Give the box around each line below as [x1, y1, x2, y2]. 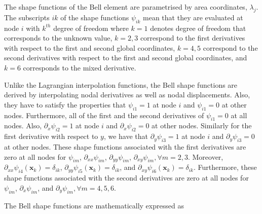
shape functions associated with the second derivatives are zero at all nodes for [4, 172, 249, 183]
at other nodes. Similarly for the [152, 120, 252, 131]
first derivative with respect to [4, 131, 98, 141]
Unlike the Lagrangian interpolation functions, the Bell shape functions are [4, 79, 238, 90]
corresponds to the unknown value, [4, 32, 113, 43]
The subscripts [4, 12, 50, 22]
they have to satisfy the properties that [4, 99, 126, 110]
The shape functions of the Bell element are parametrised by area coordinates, [4, 2, 247, 12]
